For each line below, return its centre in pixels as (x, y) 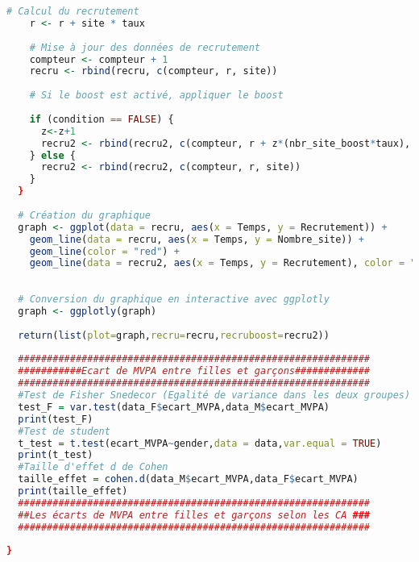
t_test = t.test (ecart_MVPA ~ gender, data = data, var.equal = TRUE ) (200, 443)
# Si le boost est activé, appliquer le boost (156, 96)
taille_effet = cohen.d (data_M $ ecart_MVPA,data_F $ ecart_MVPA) (188, 479)
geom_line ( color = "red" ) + (104, 251)
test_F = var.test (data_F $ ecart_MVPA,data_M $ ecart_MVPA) (174, 407)
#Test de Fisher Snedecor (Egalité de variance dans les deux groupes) (214, 395)
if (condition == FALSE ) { (102, 119)
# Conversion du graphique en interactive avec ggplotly (174, 299)
